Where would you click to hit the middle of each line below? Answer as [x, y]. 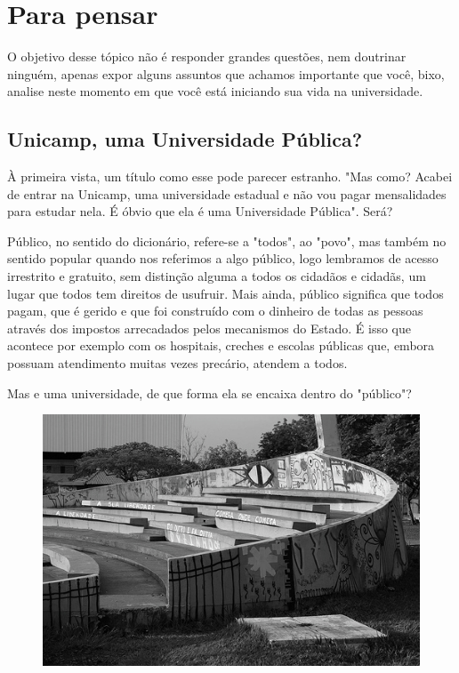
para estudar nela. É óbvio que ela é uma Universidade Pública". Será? [200, 211]
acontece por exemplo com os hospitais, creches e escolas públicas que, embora [221, 345]
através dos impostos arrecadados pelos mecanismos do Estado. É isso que [209, 328]
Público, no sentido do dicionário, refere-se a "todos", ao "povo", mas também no [227, 240]
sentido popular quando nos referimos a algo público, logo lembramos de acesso [223, 258]
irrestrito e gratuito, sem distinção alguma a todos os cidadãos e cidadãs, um [217, 276]
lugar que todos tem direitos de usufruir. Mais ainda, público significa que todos [225, 293]
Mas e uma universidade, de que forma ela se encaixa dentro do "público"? [209, 393]
